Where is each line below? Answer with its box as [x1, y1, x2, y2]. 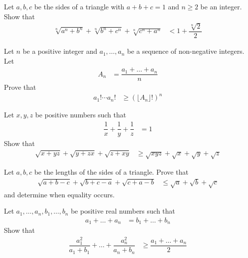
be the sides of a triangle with [34, 1, 124, 11]
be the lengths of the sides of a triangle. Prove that [34, 167, 188, 177]
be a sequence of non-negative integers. [127, 46, 245, 56]
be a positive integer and [23, 46, 97, 56]
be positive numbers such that [35, 110, 126, 120]
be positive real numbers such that [70, 206, 175, 216]
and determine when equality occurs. [4, 189, 115, 199]
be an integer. [200, 1, 242, 11]
